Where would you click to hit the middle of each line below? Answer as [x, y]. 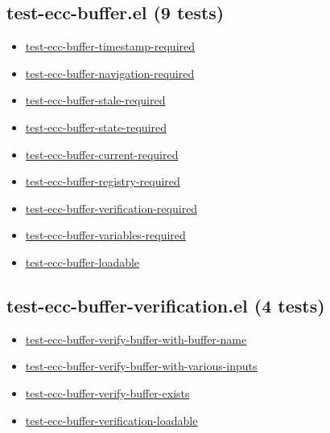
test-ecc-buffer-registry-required [103, 181]
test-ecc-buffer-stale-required [95, 100]
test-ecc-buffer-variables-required [105, 235]
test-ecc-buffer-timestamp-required [110, 46]
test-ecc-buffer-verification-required [111, 208]
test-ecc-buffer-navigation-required [110, 73]
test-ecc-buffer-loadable [82, 261]
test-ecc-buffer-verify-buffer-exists [107, 392]
